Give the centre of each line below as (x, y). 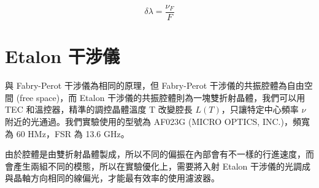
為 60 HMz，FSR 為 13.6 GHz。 (67, 133)
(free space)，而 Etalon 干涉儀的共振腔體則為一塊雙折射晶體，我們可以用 (161, 97)
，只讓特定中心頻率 (260, 109)
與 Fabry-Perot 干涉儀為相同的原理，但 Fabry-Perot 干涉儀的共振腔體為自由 (155, 85)
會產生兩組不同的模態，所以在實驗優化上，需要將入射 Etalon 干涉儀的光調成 (158, 166)
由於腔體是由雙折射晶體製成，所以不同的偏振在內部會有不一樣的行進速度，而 (159, 154)
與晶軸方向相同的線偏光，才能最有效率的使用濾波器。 (112, 178)
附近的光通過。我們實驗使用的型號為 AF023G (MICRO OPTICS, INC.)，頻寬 (157, 121)
